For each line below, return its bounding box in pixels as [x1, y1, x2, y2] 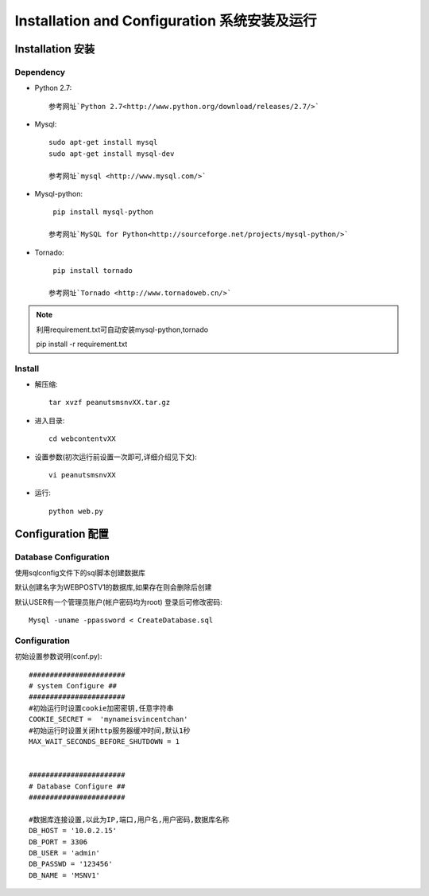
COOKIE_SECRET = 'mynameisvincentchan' [29, 715, 188, 724]
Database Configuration [14, 551, 110, 563]
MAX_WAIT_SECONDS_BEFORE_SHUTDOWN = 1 [29, 737, 180, 746]
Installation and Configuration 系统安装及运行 [14, 12, 317, 29]
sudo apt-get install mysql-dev [48, 149, 175, 158]
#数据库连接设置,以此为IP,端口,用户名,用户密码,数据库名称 [29, 815, 230, 824]
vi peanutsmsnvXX [48, 470, 116, 480]
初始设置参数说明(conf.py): [14, 652, 102, 661]
